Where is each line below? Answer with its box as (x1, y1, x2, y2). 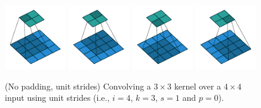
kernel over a (174, 79, 221, 92)
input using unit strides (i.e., (5, 91, 110, 104)
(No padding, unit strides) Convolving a (5, 79, 151, 92)
